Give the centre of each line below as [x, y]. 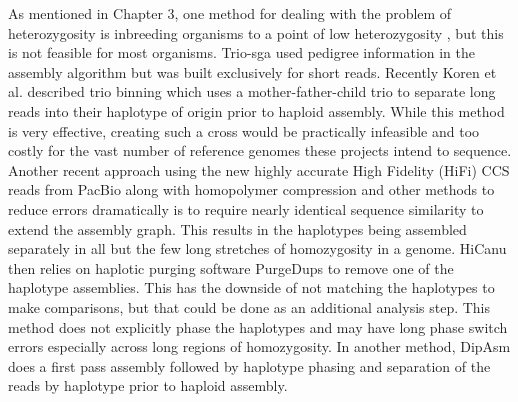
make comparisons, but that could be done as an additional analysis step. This [249, 306]
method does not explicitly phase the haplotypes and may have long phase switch [258, 326]
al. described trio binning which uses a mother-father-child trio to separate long [252, 91]
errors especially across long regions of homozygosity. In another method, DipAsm [259, 346]
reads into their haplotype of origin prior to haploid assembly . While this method [256, 110]
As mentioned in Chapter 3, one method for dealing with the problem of [230, 13]
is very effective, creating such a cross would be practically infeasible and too [244, 130]
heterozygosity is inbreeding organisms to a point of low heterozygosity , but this [256, 32]
